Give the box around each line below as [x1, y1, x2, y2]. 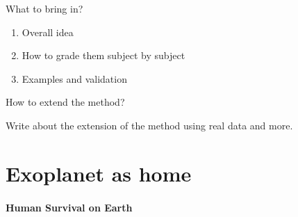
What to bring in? [6, 1, 83, 15]
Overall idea [22, 24, 74, 39]
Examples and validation [22, 71, 127, 86]
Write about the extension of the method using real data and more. [6, 118, 293, 132]
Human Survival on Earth [6, 200, 133, 214]
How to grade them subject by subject [22, 48, 185, 63]
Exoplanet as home [6, 159, 192, 187]
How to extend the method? [6, 95, 125, 109]
